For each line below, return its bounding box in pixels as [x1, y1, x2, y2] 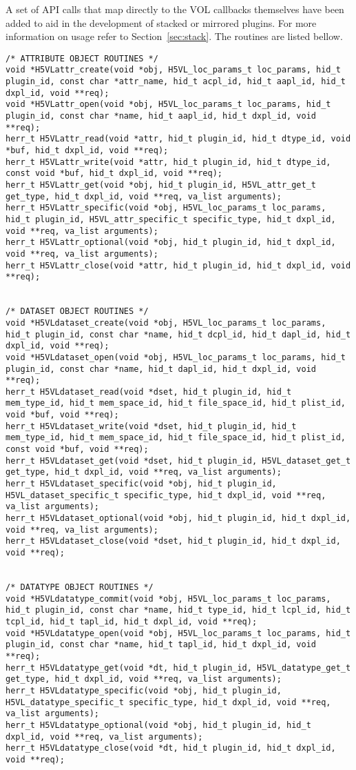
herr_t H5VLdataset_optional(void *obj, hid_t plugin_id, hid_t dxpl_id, [6, 513, 351, 524]
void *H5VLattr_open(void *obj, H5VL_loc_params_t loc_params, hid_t [6, 99, 331, 110]
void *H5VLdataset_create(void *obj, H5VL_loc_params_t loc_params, [6, 317, 326, 328]
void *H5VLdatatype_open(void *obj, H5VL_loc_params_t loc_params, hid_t [6, 628, 351, 638]
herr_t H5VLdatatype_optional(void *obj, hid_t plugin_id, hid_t [6, 720, 311, 730]
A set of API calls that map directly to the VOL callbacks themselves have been [6, 2, 344, 16]
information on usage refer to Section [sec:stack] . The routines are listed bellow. [6, 29, 343, 43]
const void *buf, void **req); [6, 444, 149, 455]
